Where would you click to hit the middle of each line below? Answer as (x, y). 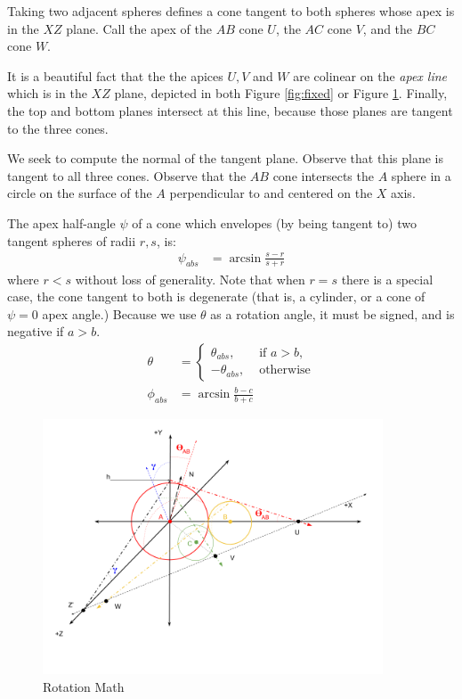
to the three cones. (58, 128)
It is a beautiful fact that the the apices (115, 75)
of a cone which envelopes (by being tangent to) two (274, 222)
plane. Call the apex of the (139, 28)
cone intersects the (323, 175)
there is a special (387, 279)
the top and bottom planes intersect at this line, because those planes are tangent (230, 110)
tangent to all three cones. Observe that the (127, 175)
